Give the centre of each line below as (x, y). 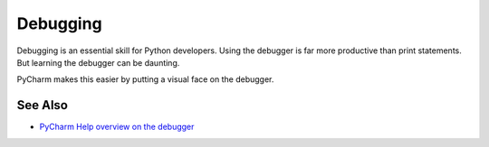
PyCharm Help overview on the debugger (117, 127)
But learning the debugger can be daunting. (98, 62)
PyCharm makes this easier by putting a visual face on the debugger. (145, 79)
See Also (42, 105)
